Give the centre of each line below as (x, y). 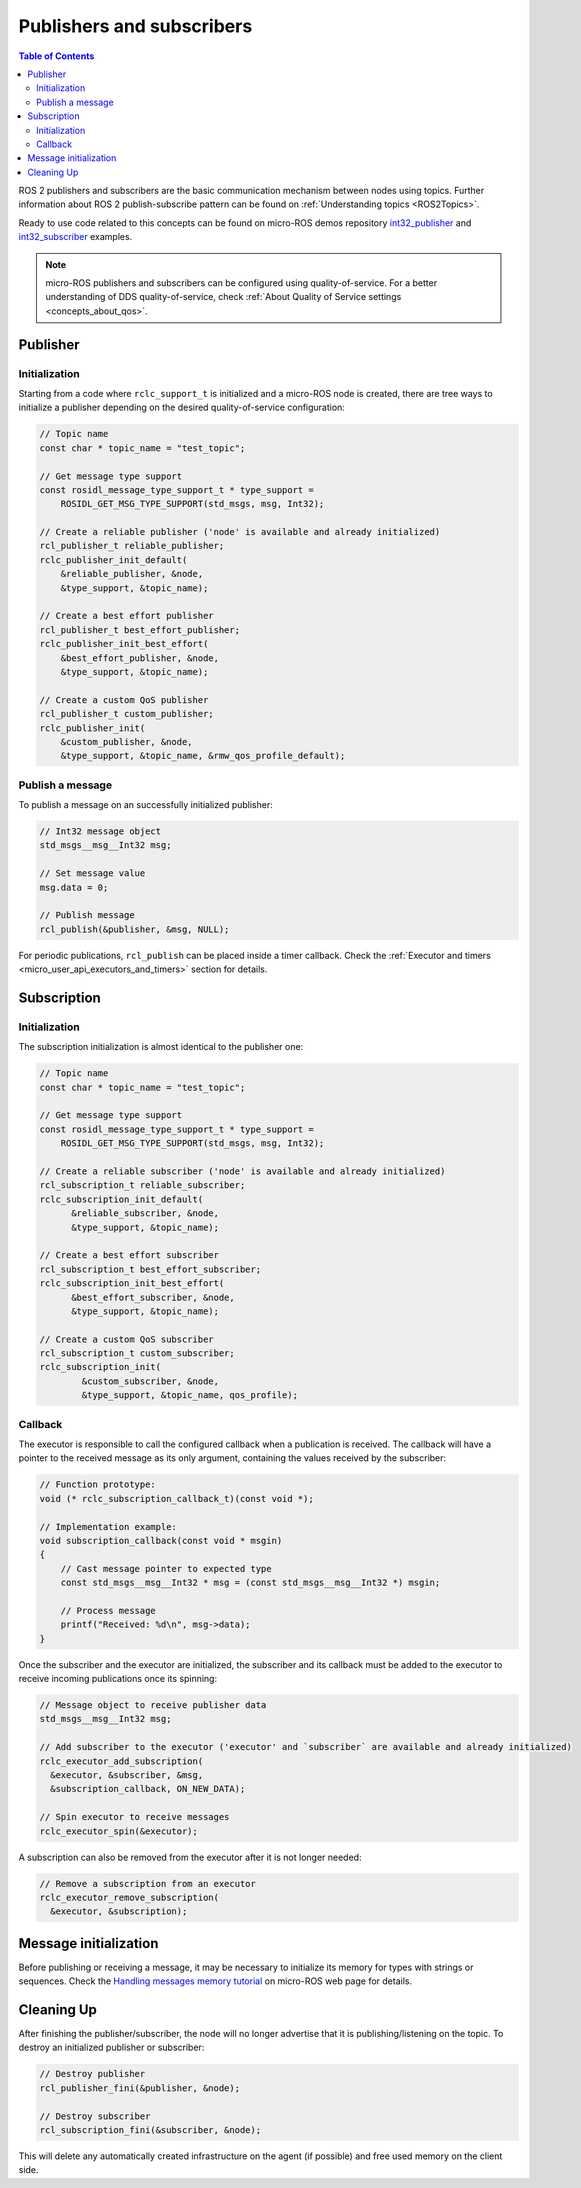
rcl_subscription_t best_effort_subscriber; (150, 1269)
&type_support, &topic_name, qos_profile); (190, 1395)
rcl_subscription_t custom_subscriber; (137, 1353)
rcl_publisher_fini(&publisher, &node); (139, 2088)
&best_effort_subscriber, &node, (153, 1297)
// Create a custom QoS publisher (124, 699)
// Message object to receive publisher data (153, 1705)
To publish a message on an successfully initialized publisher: (146, 805)
